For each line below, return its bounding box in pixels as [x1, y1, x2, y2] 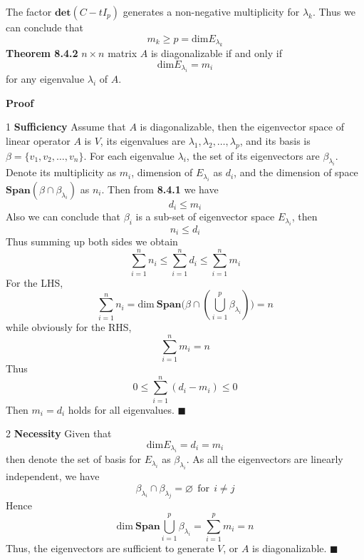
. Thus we [312, 4, 355, 19]
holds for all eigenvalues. [68, 402, 175, 417]
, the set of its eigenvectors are [186, 148, 320, 163]
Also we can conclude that [6, 209, 121, 224]
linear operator [6, 133, 71, 148]
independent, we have [6, 469, 100, 484]
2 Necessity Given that [6, 426, 112, 441]
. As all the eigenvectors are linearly [186, 452, 343, 467]
